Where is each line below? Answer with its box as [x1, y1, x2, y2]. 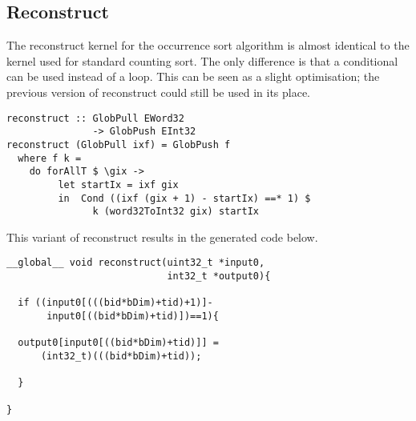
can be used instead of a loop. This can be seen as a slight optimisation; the [6, 68, 380, 85]
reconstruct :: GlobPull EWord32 [6, 112, 184, 124]
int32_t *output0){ [167, 271, 271, 283]
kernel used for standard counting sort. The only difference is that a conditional [6, 52, 398, 69]
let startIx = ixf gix [58, 178, 179, 190]
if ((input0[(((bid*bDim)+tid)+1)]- [18, 297, 213, 309]
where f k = [18, 152, 82, 164]
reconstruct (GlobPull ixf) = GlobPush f [6, 138, 231, 150]
